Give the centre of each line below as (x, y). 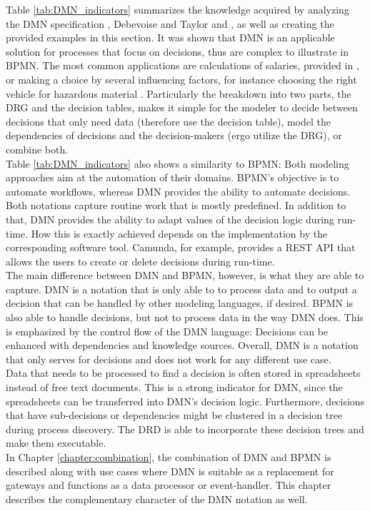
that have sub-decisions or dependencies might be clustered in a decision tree (174, 415)
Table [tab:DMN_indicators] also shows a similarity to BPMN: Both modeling (177, 163)
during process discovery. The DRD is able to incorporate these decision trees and (185, 429)
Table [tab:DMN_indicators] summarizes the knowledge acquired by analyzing (177, 9)
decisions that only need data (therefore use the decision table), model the (168, 121)
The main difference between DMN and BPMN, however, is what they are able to (185, 275)
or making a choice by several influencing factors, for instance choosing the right (181, 79)
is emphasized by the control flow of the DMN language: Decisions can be (167, 331)
